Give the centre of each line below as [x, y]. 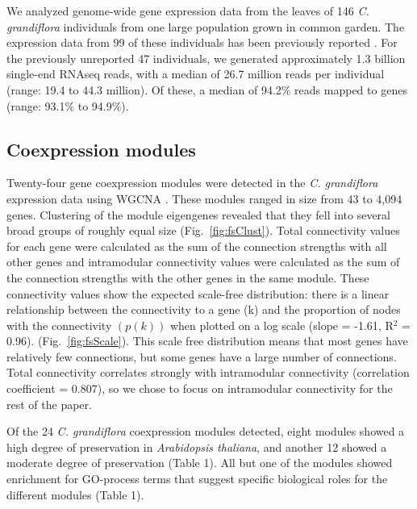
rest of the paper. [49, 404]
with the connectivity [59, 325]
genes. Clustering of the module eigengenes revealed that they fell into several [198, 214]
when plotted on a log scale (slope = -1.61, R [281, 325]
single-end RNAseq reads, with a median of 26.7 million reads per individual [196, 74]
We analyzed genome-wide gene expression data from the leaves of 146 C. [188, 10]
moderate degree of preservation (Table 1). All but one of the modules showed [200, 463]
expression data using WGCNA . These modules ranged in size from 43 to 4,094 [204, 198]
